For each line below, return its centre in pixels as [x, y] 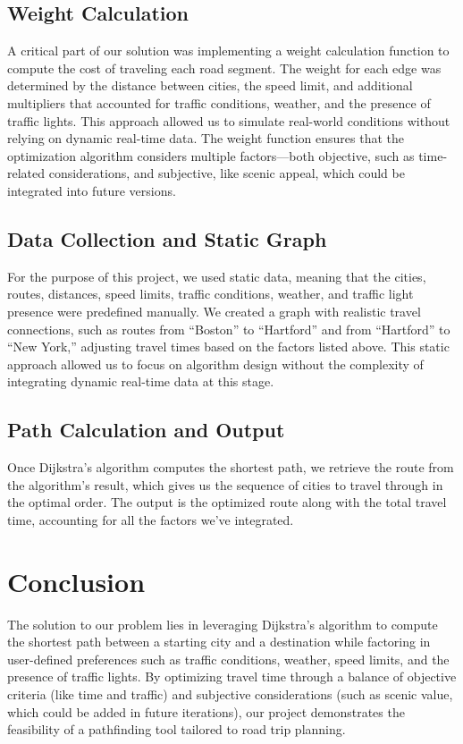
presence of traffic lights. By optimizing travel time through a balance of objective [232, 676]
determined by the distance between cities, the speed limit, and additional [210, 85]
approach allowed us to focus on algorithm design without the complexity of [215, 364]
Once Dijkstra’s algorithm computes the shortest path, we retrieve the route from [231, 467]
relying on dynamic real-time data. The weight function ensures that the [206, 138]
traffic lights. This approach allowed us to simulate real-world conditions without [229, 120]
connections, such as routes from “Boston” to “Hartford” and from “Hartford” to [229, 329]
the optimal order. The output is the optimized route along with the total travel [227, 502]
